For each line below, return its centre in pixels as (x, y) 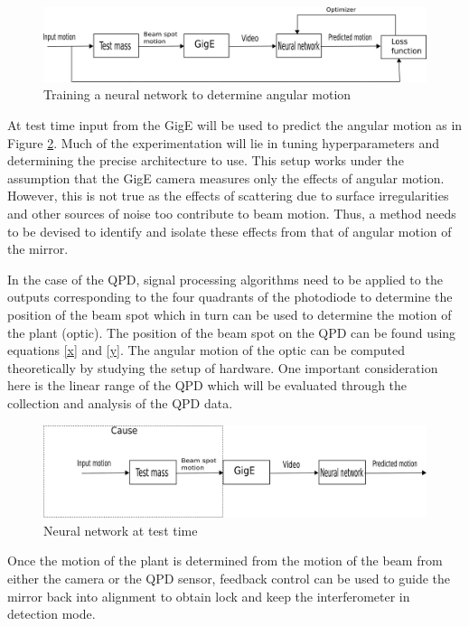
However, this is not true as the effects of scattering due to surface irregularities (228, 196)
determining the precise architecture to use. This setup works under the (206, 160)
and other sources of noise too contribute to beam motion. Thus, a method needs (232, 213)
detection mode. (52, 614)
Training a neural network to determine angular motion (197, 94)
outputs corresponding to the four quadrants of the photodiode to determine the (230, 297)
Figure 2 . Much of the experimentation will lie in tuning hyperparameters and (224, 142)
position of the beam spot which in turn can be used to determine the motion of (230, 314)
